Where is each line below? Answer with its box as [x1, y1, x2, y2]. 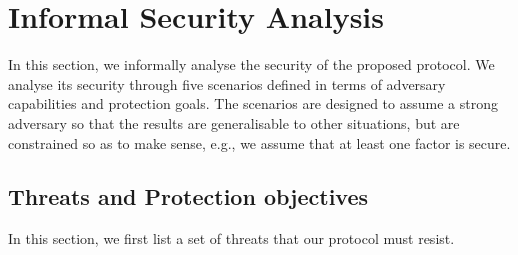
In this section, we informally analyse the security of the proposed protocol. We [8, 54, 495, 75]
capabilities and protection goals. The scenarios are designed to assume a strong [8, 93, 498, 114]
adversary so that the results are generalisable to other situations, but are [8, 112, 460, 133]
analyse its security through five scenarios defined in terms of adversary [8, 73, 446, 94]
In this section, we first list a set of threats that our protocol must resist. [8, 228, 455, 249]
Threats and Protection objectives [8, 181, 369, 212]
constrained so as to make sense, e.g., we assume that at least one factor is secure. [8, 132, 511, 153]
